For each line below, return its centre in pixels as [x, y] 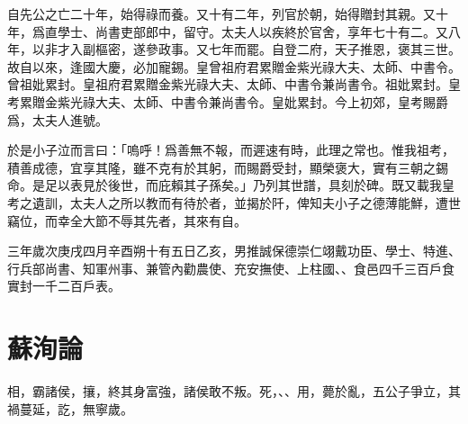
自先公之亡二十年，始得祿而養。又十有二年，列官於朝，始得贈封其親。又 [221, 14]
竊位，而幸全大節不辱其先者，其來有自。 [127, 220]
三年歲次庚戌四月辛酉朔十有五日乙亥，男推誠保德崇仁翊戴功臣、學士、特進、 [234, 251]
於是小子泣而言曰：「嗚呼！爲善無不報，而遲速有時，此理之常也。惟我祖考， [231, 150]
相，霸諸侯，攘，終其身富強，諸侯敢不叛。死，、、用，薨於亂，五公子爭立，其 [234, 391]
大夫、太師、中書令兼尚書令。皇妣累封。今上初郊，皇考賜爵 [271, 101]
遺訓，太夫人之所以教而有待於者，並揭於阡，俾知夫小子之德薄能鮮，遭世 [246, 202]
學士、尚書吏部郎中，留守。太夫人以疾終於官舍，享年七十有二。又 [252, 31]
